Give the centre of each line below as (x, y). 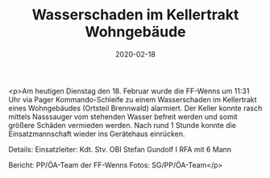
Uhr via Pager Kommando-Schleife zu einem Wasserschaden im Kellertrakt (133, 99)
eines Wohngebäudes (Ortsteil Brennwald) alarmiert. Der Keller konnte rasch (135, 108)
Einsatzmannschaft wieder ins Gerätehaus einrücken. (97, 134)
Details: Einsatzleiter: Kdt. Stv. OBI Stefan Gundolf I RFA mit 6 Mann (120, 149)
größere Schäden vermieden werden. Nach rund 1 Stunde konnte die (122, 125)
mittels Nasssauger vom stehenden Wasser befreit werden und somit (123, 116)
